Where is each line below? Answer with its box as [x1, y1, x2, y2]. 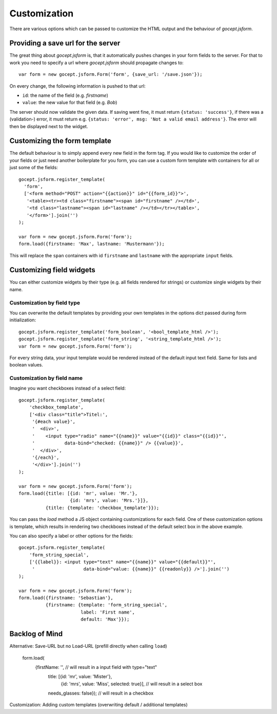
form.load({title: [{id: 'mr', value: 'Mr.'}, [18, 490, 138, 496]
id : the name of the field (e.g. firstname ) [22, 92, 109, 98]
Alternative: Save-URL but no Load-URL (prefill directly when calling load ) [9, 643, 167, 649]
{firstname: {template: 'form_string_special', [45, 602, 168, 608]
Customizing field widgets [9, 266, 96, 274]
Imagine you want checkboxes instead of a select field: [9, 385, 126, 392]
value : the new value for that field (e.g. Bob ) [22, 99, 117, 106]
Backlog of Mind [9, 629, 63, 638]
